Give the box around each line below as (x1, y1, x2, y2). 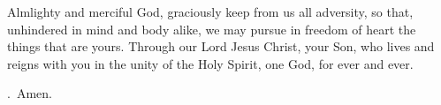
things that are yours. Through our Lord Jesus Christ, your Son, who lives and (7, 37, 435, 56)
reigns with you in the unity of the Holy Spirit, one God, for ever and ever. (7, 54, 414, 72)
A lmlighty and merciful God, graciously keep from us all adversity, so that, (7, 3, 414, 20)
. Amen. (7, 84, 52, 102)
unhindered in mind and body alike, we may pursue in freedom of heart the (7, 19, 416, 38)
